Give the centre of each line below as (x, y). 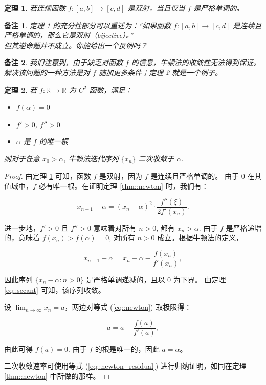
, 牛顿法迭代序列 (91, 158)
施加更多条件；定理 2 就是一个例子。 (160, 72)
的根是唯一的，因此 (127, 348)
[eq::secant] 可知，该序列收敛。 (55, 289)
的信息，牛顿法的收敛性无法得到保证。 (196, 62)
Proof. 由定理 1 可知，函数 (48, 176)
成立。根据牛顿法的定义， (200, 238)
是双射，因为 (121, 176)
